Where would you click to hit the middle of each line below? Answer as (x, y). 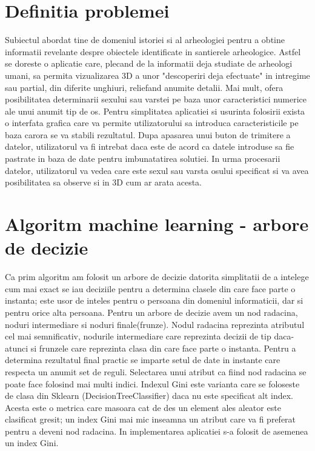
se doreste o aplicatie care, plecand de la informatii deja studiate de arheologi (149, 63)
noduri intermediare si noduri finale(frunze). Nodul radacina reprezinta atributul (155, 324)
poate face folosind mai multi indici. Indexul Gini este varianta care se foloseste (152, 383)
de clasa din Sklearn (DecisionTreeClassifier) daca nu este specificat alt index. (149, 396)
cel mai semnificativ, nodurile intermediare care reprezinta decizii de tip (138, 336)
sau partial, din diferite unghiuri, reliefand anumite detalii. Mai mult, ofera (144, 87)
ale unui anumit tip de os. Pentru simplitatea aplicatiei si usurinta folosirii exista (155, 111)
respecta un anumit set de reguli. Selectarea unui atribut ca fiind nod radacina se (156, 371)
